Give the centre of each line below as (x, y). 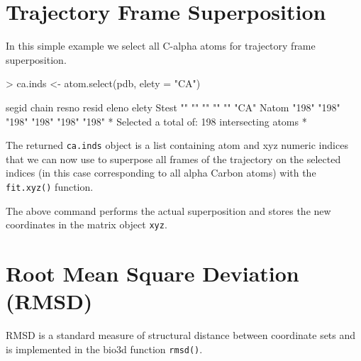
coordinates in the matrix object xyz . (87, 224)
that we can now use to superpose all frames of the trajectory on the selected (173, 159)
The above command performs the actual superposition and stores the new (168, 210)
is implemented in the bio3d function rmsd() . (104, 349)
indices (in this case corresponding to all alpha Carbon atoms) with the (161, 173)
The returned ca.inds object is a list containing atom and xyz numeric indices (177, 145)
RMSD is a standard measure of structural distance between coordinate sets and (181, 335)
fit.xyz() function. (50, 186)
